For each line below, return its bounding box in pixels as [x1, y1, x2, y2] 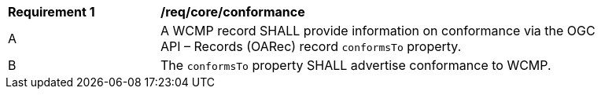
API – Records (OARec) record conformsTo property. [160, 38, 462, 54]
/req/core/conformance [160, 4, 305, 20]
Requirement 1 [8, 4, 95, 20]
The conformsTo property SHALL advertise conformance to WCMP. [160, 57, 551, 73]
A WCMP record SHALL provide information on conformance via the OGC [160, 23, 595, 38]
